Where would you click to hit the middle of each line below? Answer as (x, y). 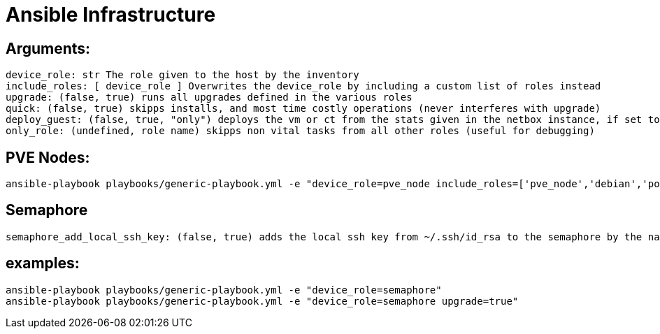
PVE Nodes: (48, 157)
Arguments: (48, 48)
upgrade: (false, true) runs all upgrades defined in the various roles (209, 97)
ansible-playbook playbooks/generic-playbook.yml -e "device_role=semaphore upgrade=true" (262, 301)
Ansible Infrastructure (111, 15)
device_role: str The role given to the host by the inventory (182, 75)
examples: (43, 263)
